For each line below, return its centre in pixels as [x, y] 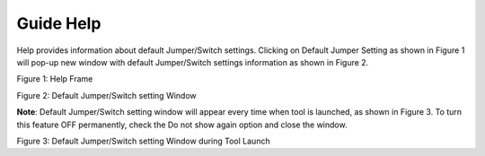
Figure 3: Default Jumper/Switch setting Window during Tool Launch [143, 141]
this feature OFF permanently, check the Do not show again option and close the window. [182, 125]
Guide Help [59, 23]
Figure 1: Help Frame [55, 79]
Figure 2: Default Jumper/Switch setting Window [106, 95]
